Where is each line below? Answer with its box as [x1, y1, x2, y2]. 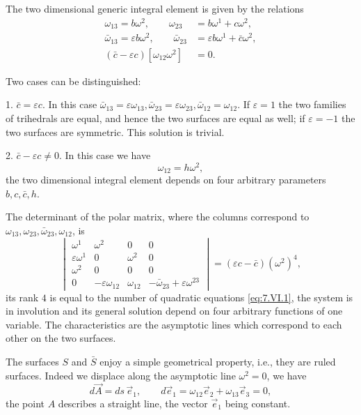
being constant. [225, 395, 291, 410]
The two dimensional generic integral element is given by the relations [6, 1, 304, 15]
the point [6, 395, 45, 410]
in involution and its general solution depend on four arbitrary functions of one [6, 303, 343, 318]
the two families [278, 97, 346, 112]
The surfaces [6, 354, 59, 369]
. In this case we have [59, 148, 151, 163]
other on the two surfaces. [6, 331, 116, 345]
